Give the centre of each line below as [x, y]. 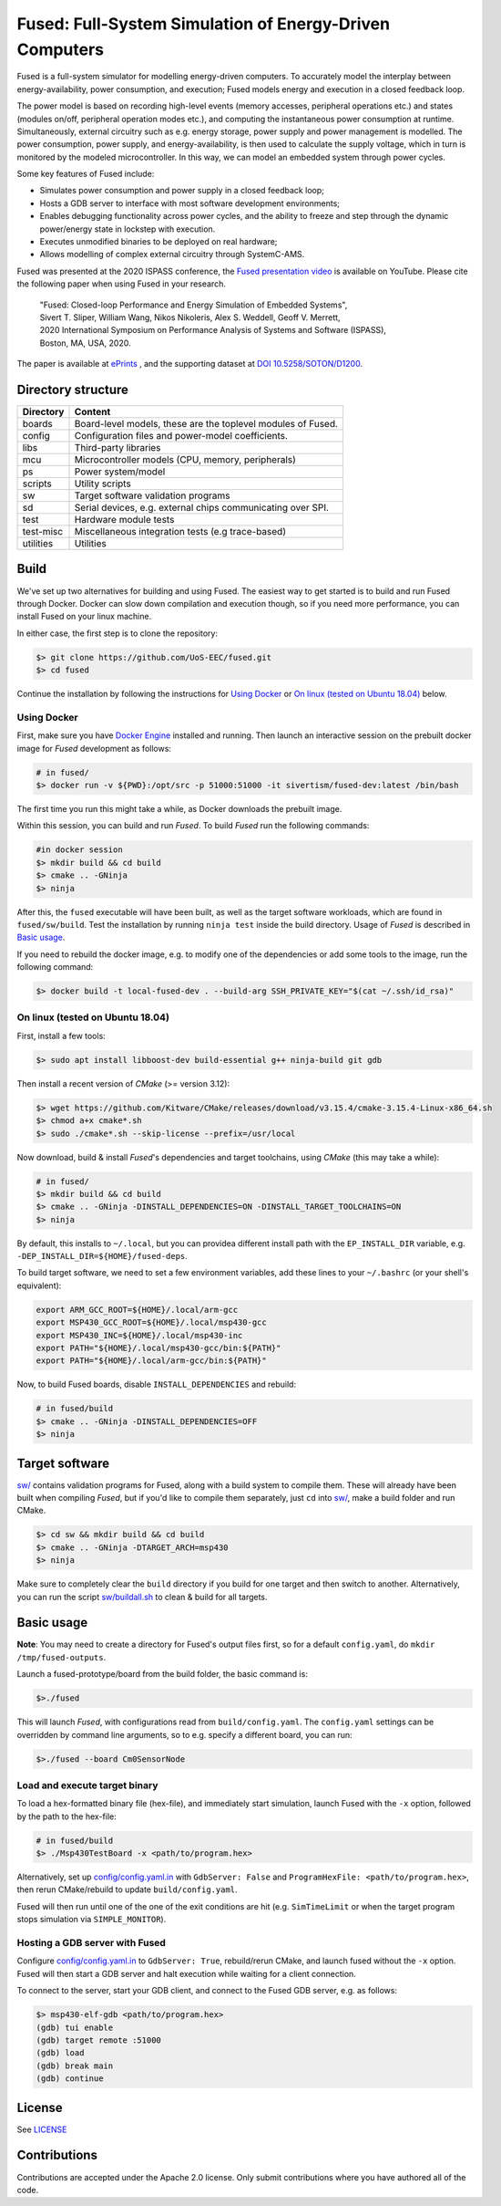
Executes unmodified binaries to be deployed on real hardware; [158, 242]
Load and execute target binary [87, 1785]
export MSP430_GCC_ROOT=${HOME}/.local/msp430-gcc [152, 1322]
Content [92, 412]
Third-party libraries [118, 448]
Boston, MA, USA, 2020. [85, 343]
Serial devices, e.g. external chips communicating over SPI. [202, 508]
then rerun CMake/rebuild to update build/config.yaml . [127, 1889]
